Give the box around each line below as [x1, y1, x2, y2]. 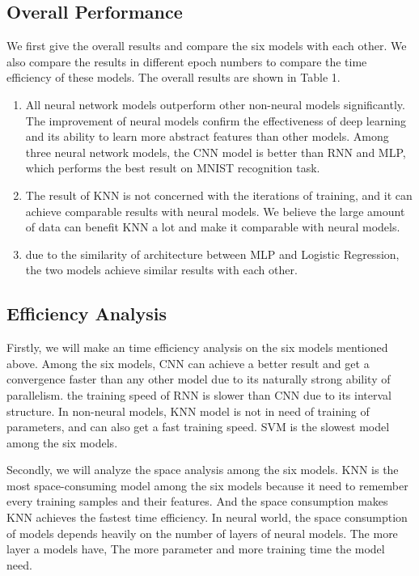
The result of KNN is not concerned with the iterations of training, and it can [25, 186, 413, 203]
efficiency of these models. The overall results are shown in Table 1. [6, 69, 341, 86]
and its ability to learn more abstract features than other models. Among [25, 128, 389, 145]
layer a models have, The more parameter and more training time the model [6, 540, 385, 557]
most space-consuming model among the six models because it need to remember [6, 476, 408, 493]
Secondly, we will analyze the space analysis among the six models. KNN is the [6, 461, 399, 478]
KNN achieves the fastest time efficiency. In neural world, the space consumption [6, 509, 408, 526]
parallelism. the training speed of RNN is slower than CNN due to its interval [6, 386, 391, 403]
